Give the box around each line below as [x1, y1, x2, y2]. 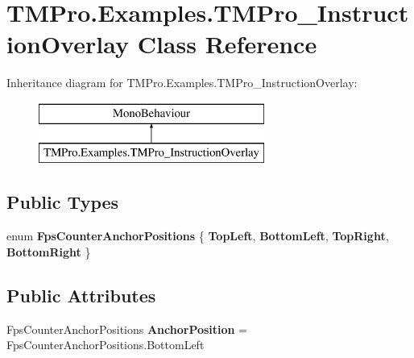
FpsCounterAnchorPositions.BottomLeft [6, 336, 205, 353]
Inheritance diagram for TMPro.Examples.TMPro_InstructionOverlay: [6, 74, 358, 91]
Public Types [6, 189, 119, 214]
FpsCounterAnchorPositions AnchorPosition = [6, 320, 248, 337]
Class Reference [137, 27, 317, 60]
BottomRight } [6, 243, 91, 260]
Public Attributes [6, 282, 156, 307]
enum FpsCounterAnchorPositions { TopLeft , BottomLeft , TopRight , [6, 227, 389, 244]
